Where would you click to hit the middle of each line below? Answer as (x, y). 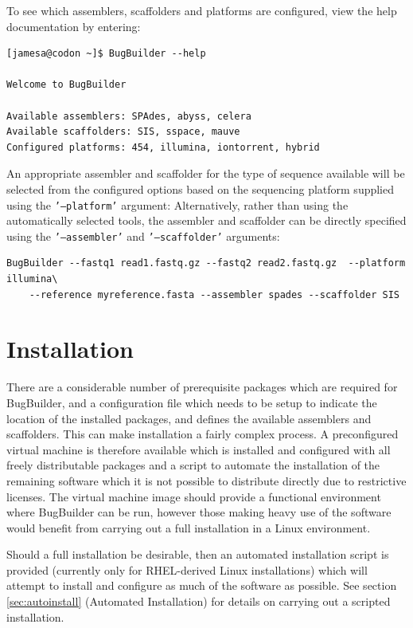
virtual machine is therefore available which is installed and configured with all (199, 449)
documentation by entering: (74, 26)
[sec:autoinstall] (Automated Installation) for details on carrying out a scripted (199, 601)
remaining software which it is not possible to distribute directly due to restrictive (206, 480)
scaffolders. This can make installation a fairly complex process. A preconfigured (203, 434)
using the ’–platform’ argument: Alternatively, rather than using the (177, 204)
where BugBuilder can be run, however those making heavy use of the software (199, 512)
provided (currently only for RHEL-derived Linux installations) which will (187, 569)
